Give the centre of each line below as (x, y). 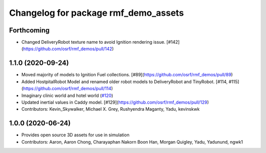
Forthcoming (29, 30)
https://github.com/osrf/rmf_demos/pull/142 (68, 49)
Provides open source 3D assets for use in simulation (76, 135)
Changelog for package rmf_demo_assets (97, 13)
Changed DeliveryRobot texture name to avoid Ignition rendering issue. (93, 42)
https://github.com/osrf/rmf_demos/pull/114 (67, 89)
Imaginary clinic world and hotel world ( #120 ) (67, 95)
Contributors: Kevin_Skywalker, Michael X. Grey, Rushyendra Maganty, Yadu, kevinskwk (111, 109)
